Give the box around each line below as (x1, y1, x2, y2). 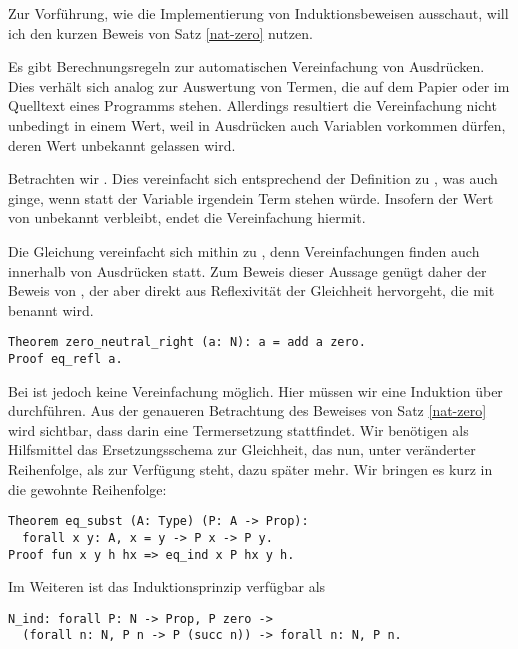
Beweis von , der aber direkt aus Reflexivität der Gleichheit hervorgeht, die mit (8, 280, 495, 301)
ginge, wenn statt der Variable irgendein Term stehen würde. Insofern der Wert (8, 187, 494, 208)
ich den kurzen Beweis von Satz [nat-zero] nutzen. (8, 22, 313, 43)
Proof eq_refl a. (8, 351, 123, 366)
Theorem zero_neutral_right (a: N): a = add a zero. (8, 335, 366, 350)
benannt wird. (8, 299, 94, 320)
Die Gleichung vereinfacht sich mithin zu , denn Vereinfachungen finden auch (8, 240, 480, 261)
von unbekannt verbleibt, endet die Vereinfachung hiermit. (8, 207, 366, 228)
